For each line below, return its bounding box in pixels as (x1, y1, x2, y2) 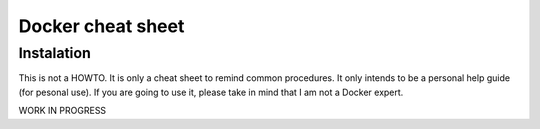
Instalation (18, 44, 92, 62)
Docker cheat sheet (18, 15, 185, 37)
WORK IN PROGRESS (18, 105, 107, 117)
